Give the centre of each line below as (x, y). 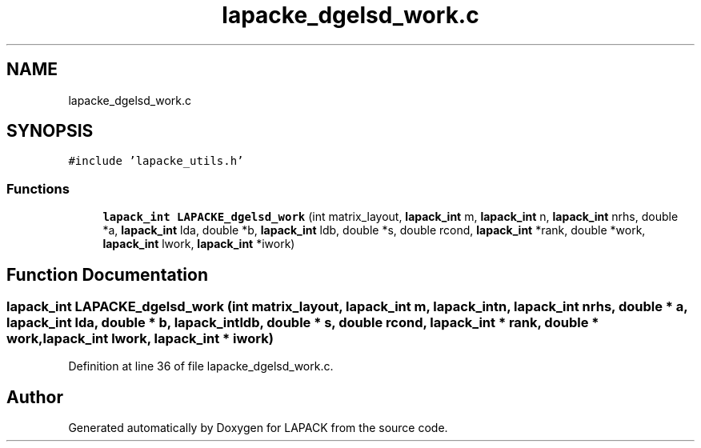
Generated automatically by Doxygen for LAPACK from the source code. (258, 428)
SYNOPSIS (50, 131)
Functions (38, 188)
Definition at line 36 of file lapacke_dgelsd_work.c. (201, 366)
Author (35, 397)
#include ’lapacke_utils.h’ (156, 161)
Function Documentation (107, 274)
